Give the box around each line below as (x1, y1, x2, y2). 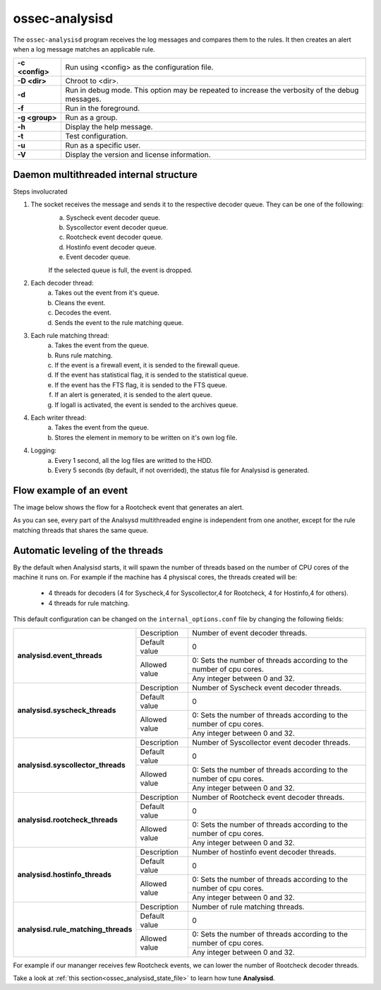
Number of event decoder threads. (191, 627, 308, 637)
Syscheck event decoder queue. (66, 213, 161, 222)
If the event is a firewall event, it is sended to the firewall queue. (54, 361, 240, 370)
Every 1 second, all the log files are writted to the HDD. (54, 456, 213, 464)
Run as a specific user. (65, 141, 141, 151)
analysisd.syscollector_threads (17, 760, 126, 770)
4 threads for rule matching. (48, 599, 130, 607)
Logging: (30, 446, 56, 455)
